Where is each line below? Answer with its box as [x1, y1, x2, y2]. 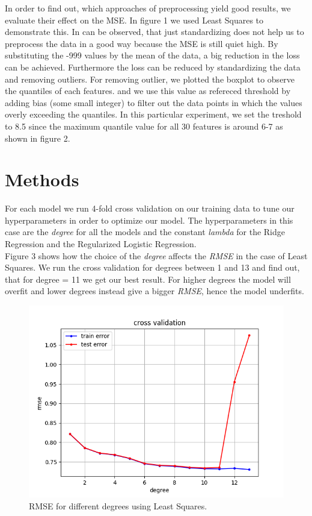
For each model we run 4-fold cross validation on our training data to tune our [5, 202, 295, 215]
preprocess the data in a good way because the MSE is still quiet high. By [5, 37, 278, 49]
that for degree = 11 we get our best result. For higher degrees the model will [5, 272, 291, 285]
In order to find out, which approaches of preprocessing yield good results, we [5, 2, 291, 14]
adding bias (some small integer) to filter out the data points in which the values [5, 96, 302, 109]
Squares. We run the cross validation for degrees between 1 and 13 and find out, [5, 261, 300, 274]
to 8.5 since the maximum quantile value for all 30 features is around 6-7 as [5, 119, 283, 132]
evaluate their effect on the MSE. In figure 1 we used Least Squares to [5, 13, 264, 26]
